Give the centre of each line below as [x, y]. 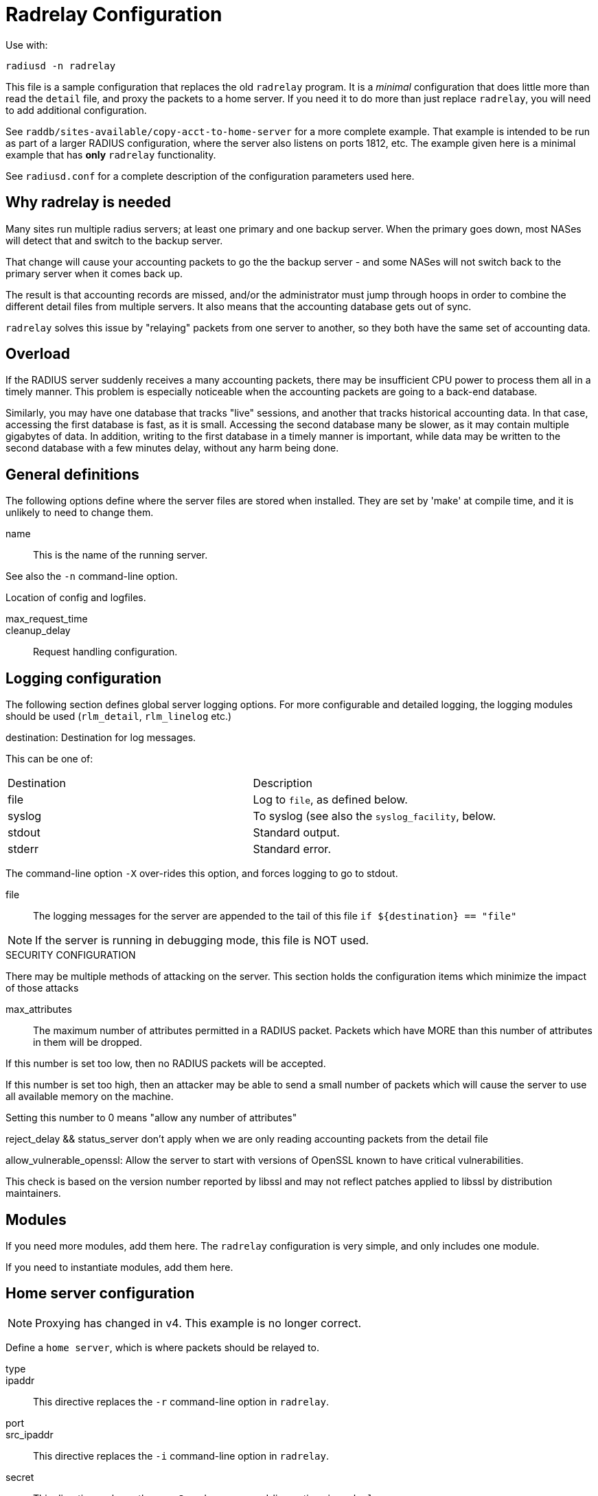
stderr [23, 849]
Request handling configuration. [105, 652]
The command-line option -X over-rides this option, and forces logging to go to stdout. [202, 874]
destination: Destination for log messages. [101, 738]
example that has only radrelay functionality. [111, 154]
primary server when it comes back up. [94, 273]
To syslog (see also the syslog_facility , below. [375, 816]
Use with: [27, 45]
